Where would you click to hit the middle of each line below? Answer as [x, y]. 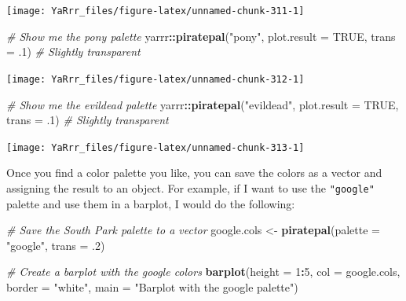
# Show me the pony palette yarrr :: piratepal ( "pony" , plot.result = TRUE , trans [201, 36]
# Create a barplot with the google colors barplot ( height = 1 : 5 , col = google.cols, [203, 272]
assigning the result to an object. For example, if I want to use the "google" [190, 187]
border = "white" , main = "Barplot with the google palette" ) [152, 286]
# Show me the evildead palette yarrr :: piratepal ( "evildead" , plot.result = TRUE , [203, 104]
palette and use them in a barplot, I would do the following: [151, 203]
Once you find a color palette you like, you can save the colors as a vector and [194, 173]
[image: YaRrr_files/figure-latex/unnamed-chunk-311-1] [155, 11]
